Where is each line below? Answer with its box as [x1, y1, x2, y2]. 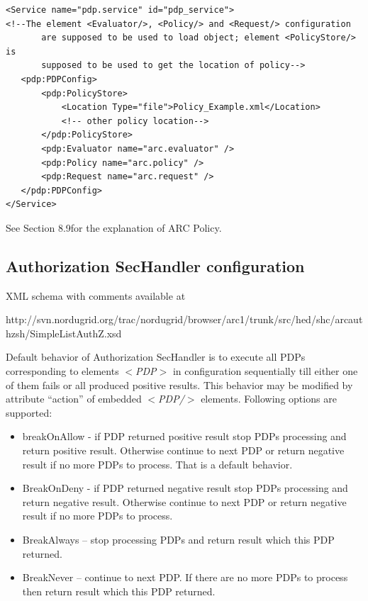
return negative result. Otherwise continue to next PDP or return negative [22, 494, 347, 509]
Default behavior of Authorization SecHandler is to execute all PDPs [6, 349, 306, 364]
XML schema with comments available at [6, 288, 186, 303]
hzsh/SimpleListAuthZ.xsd [6, 325, 122, 340]
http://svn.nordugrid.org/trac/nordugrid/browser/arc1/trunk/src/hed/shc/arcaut [6, 312, 363, 327]
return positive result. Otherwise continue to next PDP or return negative [22, 443, 345, 458]
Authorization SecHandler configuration [6, 254, 305, 276]
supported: [6, 405, 52, 420]
